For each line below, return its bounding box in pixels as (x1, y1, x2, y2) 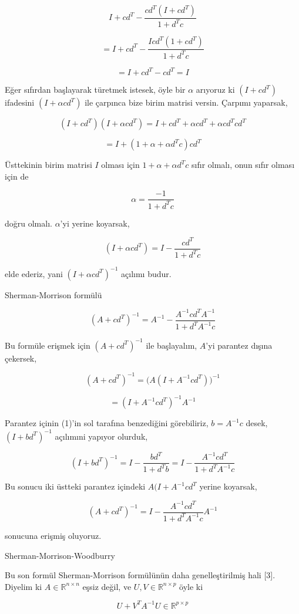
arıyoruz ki (196, 83, 235, 96)
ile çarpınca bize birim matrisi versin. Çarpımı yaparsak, (85, 96, 288, 109)
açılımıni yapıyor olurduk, (55, 430, 148, 442)
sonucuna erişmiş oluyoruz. (5, 529, 102, 541)
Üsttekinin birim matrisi (5, 158, 92, 171)
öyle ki (179, 580, 203, 592)
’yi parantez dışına (206, 339, 273, 351)
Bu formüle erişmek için (5, 339, 90, 351)
